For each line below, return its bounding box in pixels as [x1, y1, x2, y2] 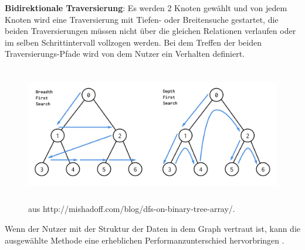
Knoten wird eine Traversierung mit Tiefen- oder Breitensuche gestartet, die [5, 13, 279, 25]
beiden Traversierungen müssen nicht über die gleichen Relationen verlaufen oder [5, 25, 296, 37]
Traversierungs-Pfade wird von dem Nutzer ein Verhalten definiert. [5, 47, 245, 60]
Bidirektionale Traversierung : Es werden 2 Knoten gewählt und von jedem [5, 2, 287, 13]
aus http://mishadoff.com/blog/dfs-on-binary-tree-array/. [28, 203, 235, 215]
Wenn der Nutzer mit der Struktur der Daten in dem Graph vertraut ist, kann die [5, 222, 300, 234]
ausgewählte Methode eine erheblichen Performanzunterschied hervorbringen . [5, 234, 284, 246]
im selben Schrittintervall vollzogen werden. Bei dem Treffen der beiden [5, 36, 262, 48]
